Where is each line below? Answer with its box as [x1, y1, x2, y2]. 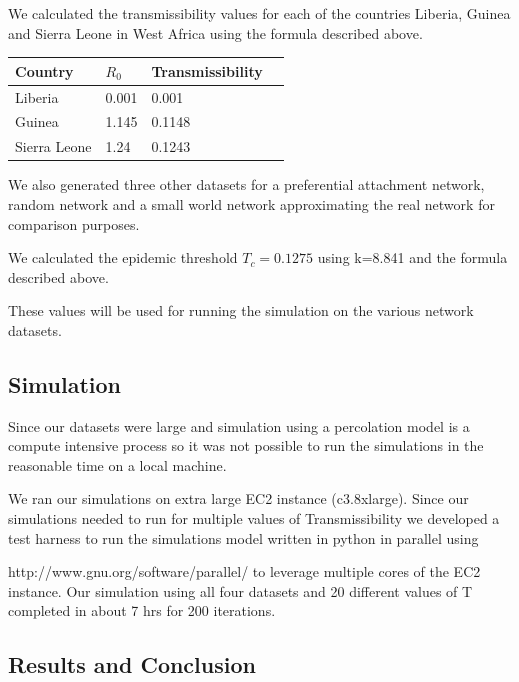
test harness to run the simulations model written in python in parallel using [8, 527, 479, 548]
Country [15, 60, 74, 81]
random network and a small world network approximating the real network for [8, 193, 495, 214]
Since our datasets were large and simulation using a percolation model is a [8, 415, 470, 436]
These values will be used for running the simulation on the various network [8, 300, 474, 321]
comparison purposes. [8, 213, 140, 234]
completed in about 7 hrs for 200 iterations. [8, 600, 276, 621]
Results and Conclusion [8, 649, 256, 680]
